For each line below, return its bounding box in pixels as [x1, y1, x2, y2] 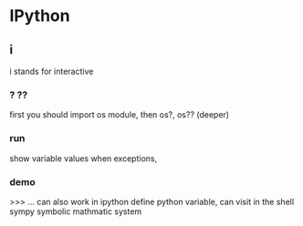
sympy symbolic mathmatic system [9, 206, 142, 217]
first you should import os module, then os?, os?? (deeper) [9, 109, 230, 120]
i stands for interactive [9, 66, 94, 77]
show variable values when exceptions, [9, 152, 158, 164]
